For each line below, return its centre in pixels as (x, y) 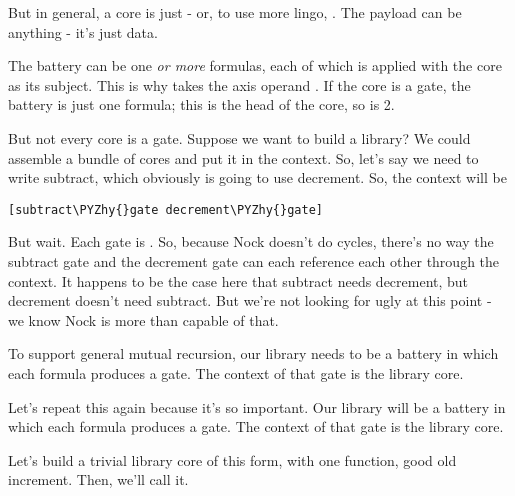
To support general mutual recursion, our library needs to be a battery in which (253, 353)
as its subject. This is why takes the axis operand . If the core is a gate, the (239, 84)
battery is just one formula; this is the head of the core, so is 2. (201, 104)
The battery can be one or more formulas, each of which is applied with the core (255, 65)
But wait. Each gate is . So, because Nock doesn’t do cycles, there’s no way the (251, 241)
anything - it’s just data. (83, 31)
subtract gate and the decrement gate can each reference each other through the (254, 261)
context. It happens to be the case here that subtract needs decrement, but (238, 280)
